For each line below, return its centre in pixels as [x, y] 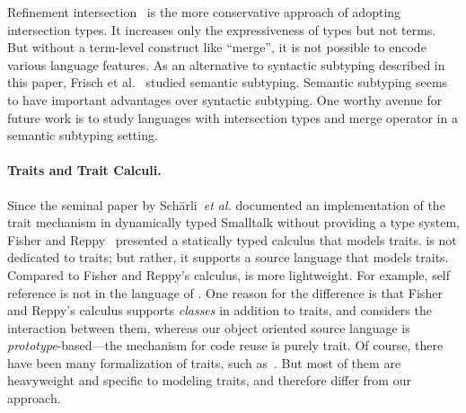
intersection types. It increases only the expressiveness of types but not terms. [222, 29]
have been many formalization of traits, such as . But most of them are [204, 362]
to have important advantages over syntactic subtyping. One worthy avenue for [225, 99]
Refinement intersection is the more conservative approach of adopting [204, 12]
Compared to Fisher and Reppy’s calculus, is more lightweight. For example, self [229, 274]
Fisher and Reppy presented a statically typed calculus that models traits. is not [232, 239]
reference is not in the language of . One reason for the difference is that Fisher [225, 292]
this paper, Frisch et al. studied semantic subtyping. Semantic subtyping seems [228, 82]
